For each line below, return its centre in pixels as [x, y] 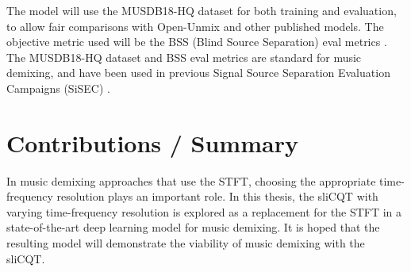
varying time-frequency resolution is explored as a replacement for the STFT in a [204, 211]
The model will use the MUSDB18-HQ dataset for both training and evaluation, [202, 10]
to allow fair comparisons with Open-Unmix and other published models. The [195, 26]
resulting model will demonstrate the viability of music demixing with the [186, 243]
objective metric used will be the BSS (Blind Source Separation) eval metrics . [197, 42]
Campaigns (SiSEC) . [58, 88]
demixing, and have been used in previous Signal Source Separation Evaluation [198, 73]
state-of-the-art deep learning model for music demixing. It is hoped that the [193, 227]
